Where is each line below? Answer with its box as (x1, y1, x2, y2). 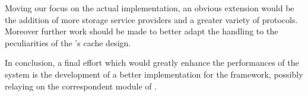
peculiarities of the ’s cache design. (5, 36, 131, 49)
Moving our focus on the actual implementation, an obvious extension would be (5, 2, 294, 14)
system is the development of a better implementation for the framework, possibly (5, 68, 303, 80)
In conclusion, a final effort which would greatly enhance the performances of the (5, 56, 299, 69)
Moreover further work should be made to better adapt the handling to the (5, 25, 278, 37)
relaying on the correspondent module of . (5, 79, 157, 92)
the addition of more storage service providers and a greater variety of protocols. (5, 13, 298, 25)
